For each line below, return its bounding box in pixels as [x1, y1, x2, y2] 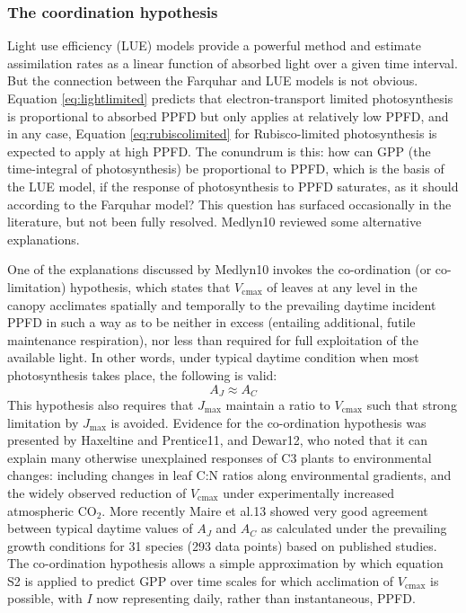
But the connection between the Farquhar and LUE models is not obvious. [7, 71, 418, 90]
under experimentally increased [223, 483, 394, 502]
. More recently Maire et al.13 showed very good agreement [101, 501, 428, 520]
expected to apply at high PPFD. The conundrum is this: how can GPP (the [7, 141, 431, 160]
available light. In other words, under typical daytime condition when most [7, 348, 419, 367]
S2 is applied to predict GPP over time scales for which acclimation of [7, 571, 394, 590]
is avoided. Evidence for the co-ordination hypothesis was [110, 413, 426, 431]
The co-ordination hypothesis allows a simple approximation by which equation [7, 554, 444, 573]
